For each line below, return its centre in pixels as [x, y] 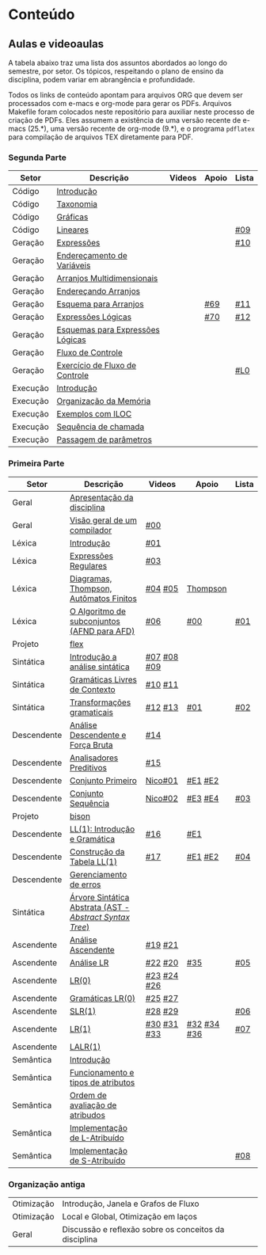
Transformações [101, 702]
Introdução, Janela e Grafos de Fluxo [131, 1204]
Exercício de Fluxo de [97, 366]
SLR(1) [83, 1011]
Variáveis [74, 265]
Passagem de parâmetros [104, 439]
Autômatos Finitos [103, 598]
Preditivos [89, 767]
